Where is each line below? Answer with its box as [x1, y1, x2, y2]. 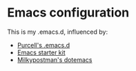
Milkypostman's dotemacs [17, 55, 93, 63]
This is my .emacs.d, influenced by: [7, 28, 108, 36]
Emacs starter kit [17, 48, 66, 57]
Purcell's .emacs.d [17, 41, 70, 49]
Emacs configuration [7, 5, 130, 21]
